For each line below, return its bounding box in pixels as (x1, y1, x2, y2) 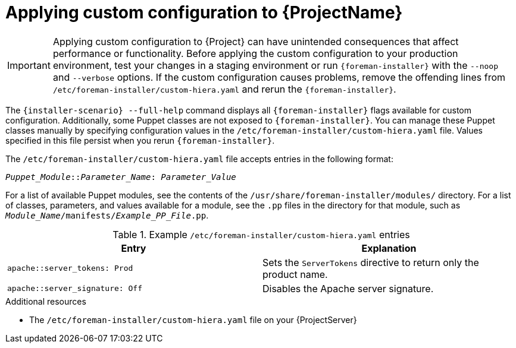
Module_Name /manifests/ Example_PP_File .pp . (5, 210, 209, 220)
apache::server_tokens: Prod (7, 264, 133, 273)
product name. (262, 268, 328, 280)
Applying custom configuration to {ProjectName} (5, 2, 403, 23)
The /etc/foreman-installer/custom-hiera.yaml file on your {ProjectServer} (29, 314, 357, 325)
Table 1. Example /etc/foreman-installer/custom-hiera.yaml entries (112, 228, 410, 241)
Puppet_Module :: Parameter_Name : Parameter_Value (5, 172, 236, 182)
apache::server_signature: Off (7, 284, 142, 293)
